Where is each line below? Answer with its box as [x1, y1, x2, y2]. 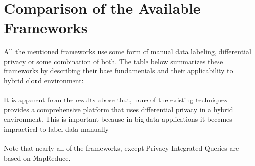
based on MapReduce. [4, 152, 71, 163]
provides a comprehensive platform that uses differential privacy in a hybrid [4, 104, 233, 114]
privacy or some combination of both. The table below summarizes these [4, 56, 223, 66]
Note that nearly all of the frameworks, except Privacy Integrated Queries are [4, 143, 239, 153]
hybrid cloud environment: [4, 75, 84, 85]
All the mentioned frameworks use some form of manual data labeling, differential [4, 46, 251, 57]
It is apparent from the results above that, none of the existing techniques [4, 95, 227, 105]
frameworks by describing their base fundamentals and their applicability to [4, 66, 233, 76]
